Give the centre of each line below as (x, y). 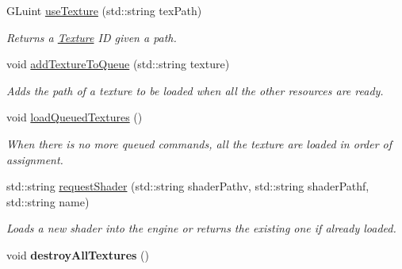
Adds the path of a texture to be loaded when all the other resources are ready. (195, 90)
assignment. (35, 159)
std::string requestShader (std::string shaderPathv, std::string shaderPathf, (188, 186)
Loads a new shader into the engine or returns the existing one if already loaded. (201, 228)
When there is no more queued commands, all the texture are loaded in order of (199, 143)
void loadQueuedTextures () (75, 117)
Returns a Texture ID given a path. (92, 37)
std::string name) (48, 201)
